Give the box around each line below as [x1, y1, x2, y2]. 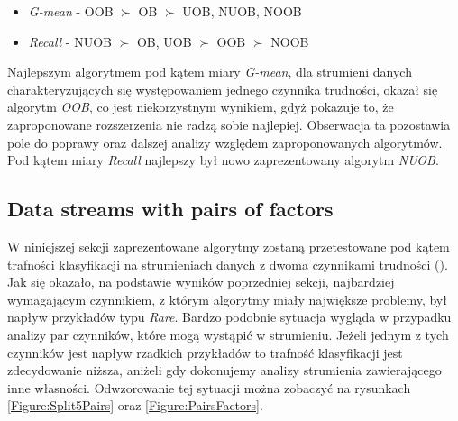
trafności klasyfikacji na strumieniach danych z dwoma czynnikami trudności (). [7, 254, 448, 273]
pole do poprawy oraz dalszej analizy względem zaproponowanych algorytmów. [7, 133, 443, 151]
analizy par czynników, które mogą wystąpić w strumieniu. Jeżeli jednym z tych [7, 325, 449, 343]
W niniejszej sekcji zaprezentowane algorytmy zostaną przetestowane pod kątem [7, 236, 450, 255]
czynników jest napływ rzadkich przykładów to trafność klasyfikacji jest [7, 343, 403, 362]
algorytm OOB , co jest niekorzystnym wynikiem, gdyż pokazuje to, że [7, 97, 394, 116]
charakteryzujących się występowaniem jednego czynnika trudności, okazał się [7, 79, 438, 98]
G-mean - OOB [28, 2, 114, 20]
